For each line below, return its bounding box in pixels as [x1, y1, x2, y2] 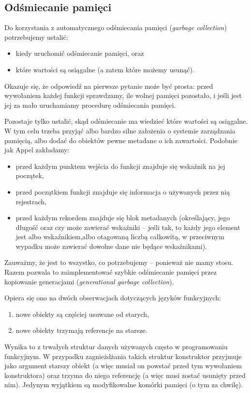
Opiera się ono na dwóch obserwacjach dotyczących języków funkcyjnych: [4, 293, 221, 303]
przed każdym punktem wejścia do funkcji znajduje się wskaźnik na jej [15, 161, 225, 171]
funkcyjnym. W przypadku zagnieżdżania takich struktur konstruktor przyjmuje [4, 351, 242, 361]
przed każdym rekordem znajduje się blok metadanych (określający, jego [15, 213, 230, 223]
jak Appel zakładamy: [4, 145, 70, 155]
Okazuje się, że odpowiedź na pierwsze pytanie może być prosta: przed [4, 81, 213, 91]
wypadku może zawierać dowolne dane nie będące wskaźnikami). [15, 241, 207, 251]
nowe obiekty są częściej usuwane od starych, [15, 309, 149, 319]
